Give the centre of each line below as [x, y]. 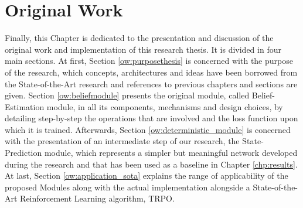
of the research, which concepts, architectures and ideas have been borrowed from [151, 72]
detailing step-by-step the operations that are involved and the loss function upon [151, 118]
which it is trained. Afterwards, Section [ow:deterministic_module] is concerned [148, 129]
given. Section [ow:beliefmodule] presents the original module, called [127, 95]
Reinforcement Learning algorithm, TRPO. [97, 198]
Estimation [25, 106]
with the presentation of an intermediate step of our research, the [122, 141]
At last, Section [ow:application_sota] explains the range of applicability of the [147, 175]
